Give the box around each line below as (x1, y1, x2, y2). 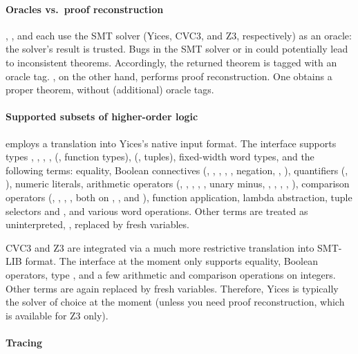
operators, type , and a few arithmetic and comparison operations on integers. (6, 267, 336, 281)
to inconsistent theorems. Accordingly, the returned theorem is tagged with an (6, 55, 337, 69)
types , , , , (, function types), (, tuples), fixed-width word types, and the (6, 149, 314, 164)
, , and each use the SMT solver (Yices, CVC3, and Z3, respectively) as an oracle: (6, 28, 352, 42)
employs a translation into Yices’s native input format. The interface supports (6, 136, 337, 150)
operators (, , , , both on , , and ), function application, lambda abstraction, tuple (6, 189, 352, 204)
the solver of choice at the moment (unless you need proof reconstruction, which (6, 295, 345, 309)
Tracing (6, 335, 42, 349)
